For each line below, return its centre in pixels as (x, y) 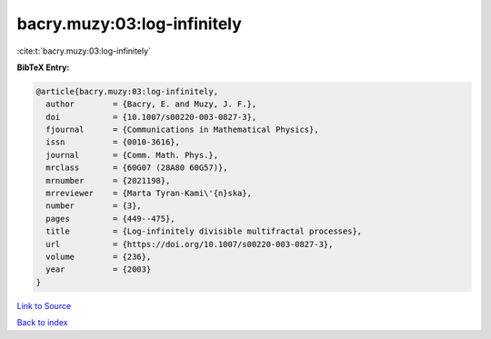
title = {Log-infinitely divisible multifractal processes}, (204, 231)
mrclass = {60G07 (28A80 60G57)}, (137, 168)
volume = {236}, (99, 257)
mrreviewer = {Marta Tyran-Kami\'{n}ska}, (149, 194)
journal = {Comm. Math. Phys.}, (132, 155)
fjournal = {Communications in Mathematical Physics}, (182, 130)
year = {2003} (99, 269)
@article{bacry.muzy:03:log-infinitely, (127, 91)
